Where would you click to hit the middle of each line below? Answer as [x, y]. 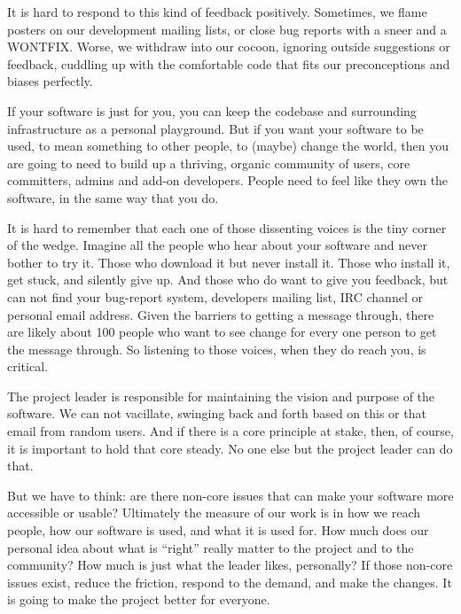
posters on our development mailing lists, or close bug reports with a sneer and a [227, 29]
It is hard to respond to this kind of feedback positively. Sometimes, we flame [217, 12]
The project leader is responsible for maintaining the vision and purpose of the [221, 396]
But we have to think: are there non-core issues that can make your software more [230, 495]
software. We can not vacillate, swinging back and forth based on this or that [217, 413]
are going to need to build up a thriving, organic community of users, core [209, 163]
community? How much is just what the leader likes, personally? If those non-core [230, 565]
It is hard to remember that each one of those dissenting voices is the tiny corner [227, 227]
